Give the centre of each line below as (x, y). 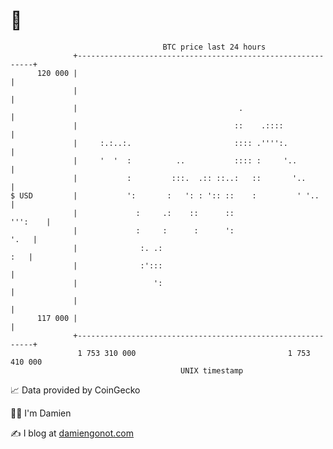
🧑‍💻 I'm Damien (41, 413)
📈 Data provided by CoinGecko (75, 390)
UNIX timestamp (212, 370)
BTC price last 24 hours (214, 47)
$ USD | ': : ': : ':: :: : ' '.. (165, 195)
